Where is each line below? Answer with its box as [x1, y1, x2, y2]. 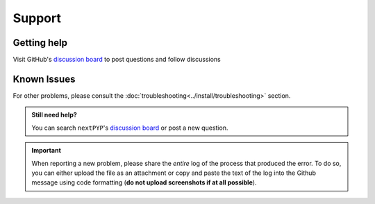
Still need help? [31, 111, 78, 119]
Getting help [12, 37, 67, 49]
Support [12, 10, 62, 26]
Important [31, 146, 62, 155]
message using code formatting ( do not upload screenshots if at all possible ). [31, 178, 257, 187]
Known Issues [12, 73, 76, 85]
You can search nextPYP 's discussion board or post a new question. [31, 124, 228, 132]
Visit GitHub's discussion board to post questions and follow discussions [12, 56, 222, 64]
